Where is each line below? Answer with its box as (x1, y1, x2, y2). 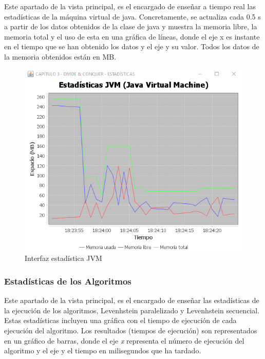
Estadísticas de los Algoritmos (4, 274, 131, 287)
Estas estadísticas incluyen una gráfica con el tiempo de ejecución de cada (4, 315, 237, 326)
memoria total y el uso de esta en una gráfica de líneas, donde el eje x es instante (4, 31, 260, 42)
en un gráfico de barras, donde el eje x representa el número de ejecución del (4, 335, 244, 346)
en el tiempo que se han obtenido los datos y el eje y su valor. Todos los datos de (4, 41, 259, 52)
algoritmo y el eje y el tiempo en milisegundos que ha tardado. (4, 345, 201, 356)
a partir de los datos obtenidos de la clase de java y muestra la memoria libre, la (4, 21, 257, 32)
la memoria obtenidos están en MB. (4, 51, 117, 62)
